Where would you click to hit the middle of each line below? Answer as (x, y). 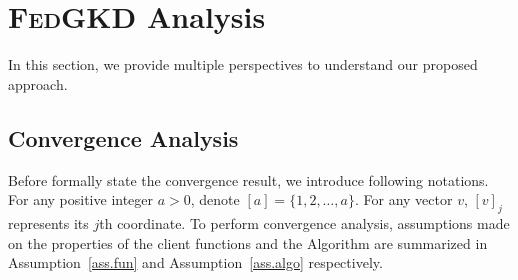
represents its (48, 222)
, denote (215, 199)
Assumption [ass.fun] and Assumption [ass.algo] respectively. (195, 262)
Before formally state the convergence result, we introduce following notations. (248, 179)
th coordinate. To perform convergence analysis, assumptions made (304, 222)
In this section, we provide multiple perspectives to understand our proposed (243, 64)
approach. (38, 83)
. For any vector (403, 199)
